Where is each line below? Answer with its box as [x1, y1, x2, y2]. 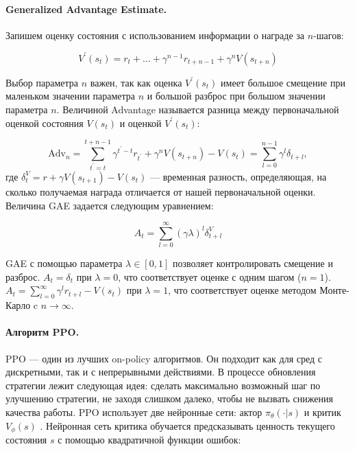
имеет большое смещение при [221, 75, 345, 89]
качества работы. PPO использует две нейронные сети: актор [5, 405, 262, 419]
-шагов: [313, 27, 344, 42]
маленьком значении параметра [5, 89, 136, 103]
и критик [304, 405, 341, 419]
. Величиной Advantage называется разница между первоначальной [56, 102, 339, 117]
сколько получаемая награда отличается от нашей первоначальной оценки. [5, 184, 316, 198]
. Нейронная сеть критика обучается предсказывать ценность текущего [40, 418, 335, 432]
